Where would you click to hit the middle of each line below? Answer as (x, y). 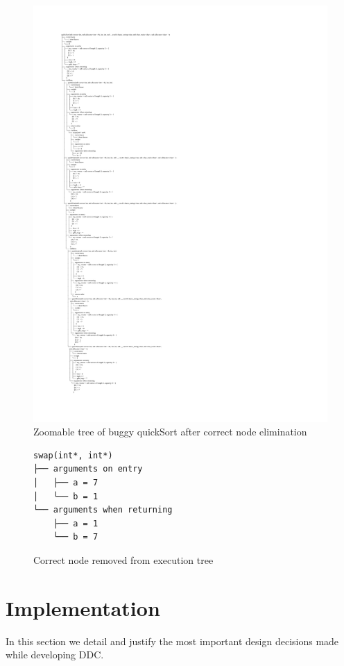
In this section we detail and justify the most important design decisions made (172, 641)
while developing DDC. (55, 655)
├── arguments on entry (88, 469)
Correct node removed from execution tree (123, 560)
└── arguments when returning (103, 510)
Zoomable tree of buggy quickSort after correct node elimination (170, 432)
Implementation (83, 607)
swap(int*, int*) (73, 455)
